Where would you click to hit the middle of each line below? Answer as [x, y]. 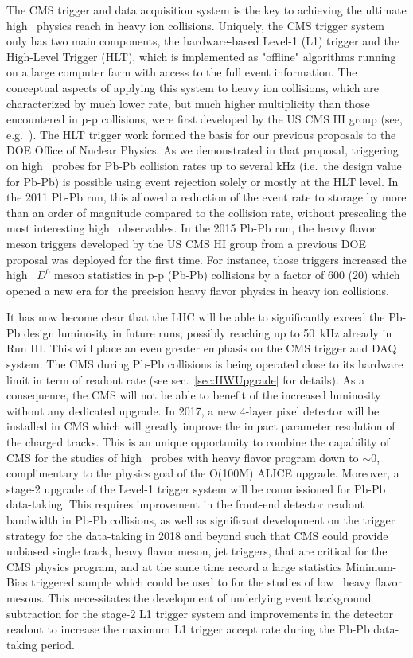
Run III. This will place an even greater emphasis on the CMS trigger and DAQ [202, 348]
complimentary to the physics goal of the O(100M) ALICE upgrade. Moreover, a [203, 473]
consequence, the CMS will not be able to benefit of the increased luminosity [194, 395]
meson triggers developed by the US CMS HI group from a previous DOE [186, 243]
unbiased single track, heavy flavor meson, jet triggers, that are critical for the [197, 551]
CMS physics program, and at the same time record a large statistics [174, 566]
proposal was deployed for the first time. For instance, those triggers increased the [206, 259]
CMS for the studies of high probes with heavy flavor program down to [183, 457]
